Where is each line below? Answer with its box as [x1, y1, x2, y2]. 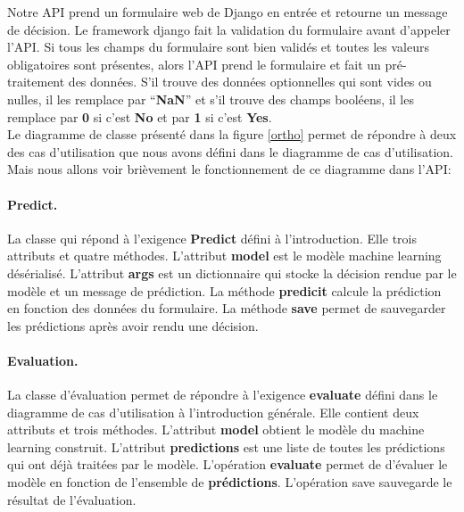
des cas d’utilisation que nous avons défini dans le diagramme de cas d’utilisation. [7, 142, 453, 161]
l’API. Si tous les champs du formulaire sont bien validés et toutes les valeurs [7, 37, 430, 56]
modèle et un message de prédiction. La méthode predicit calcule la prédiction [7, 281, 442, 300]
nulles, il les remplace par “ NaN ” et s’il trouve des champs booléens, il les [7, 89, 414, 108]
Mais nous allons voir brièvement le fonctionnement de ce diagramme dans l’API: [7, 160, 452, 178]
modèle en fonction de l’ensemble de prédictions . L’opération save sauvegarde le [7, 473, 452, 491]
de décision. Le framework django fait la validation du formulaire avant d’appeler [7, 20, 451, 38]
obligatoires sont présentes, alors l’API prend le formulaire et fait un [7, 54, 381, 73]
